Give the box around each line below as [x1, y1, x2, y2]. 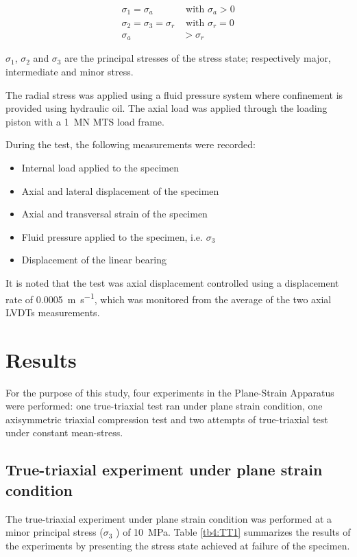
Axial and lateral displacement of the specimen [21, 183, 219, 198]
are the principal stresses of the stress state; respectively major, [64, 51, 331, 65]
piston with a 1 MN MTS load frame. [5, 114, 164, 128]
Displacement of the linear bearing [21, 252, 167, 267]
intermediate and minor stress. [5, 64, 134, 79]
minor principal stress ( [5, 525, 103, 539]
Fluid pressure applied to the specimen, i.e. [21, 229, 203, 244]
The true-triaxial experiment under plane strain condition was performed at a [5, 511, 332, 525]
